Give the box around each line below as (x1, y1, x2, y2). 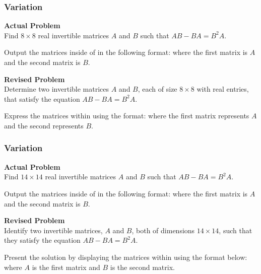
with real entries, (197, 84, 249, 94)
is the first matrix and (32, 261, 100, 272)
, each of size (138, 84, 177, 94)
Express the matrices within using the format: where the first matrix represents (4, 110, 249, 121)
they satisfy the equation (4, 235, 81, 245)
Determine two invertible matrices (4, 84, 109, 94)
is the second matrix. (110, 261, 175, 272)
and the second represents (4, 120, 84, 130)
